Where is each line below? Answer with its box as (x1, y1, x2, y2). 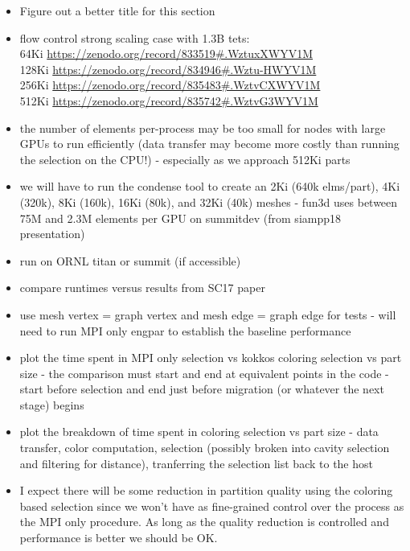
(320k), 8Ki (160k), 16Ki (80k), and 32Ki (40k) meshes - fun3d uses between (19, 193, 398, 210)
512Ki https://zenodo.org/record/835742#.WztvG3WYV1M (19, 92, 318, 109)
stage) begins (19, 396, 84, 413)
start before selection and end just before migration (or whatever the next (19, 380, 384, 397)
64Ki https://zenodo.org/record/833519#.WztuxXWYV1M (19, 45, 314, 62)
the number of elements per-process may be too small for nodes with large (19, 119, 386, 136)
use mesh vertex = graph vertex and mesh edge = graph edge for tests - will (19, 306, 396, 323)
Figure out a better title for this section (19, 2, 215, 19)
